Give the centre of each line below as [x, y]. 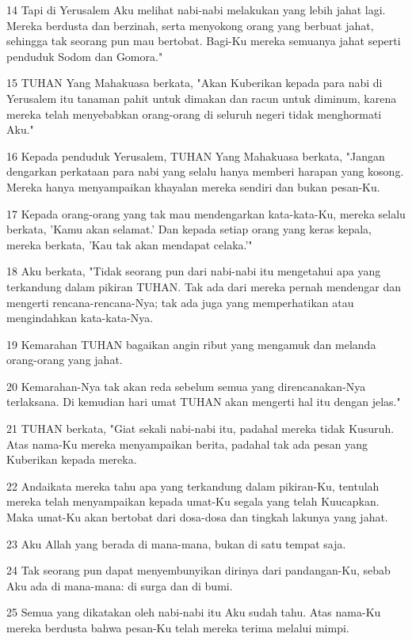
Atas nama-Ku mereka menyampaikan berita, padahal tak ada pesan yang [187, 444]
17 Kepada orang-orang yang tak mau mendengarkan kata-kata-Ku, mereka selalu [206, 213]
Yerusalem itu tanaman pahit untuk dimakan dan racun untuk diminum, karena [202, 98]
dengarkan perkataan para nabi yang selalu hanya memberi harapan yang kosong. [205, 171]
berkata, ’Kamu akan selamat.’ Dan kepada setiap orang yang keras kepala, [189, 229]
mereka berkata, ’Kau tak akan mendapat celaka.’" [130, 244]
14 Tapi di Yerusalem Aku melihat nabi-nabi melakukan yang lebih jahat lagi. [196, 9]
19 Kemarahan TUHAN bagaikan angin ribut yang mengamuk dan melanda [191, 344]
